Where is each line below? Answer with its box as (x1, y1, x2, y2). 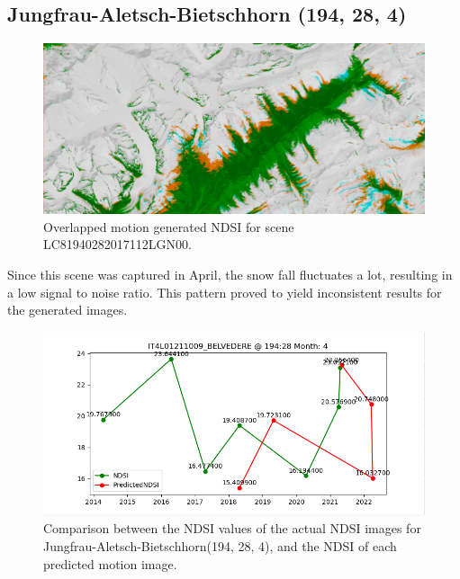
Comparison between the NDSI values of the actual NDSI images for (43, 519, 421, 538)
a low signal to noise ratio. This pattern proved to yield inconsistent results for (7, 282, 442, 301)
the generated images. (7, 300, 128, 319)
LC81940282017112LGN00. (43, 235, 192, 254)
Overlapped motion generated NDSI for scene (43, 217, 294, 236)
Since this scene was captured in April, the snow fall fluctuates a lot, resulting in (7, 265, 453, 284)
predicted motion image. (43, 554, 177, 573)
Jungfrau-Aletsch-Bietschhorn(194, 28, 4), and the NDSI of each (43, 537, 397, 556)
